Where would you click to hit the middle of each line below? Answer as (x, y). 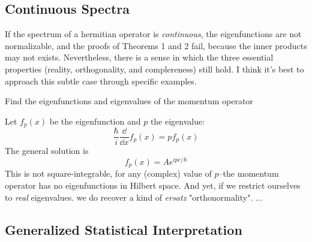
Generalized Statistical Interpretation (124, 229)
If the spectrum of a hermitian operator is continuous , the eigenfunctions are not (153, 34)
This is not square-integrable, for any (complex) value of (108, 173)
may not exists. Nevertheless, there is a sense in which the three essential (139, 57)
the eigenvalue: (178, 121)
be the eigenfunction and (95, 121)
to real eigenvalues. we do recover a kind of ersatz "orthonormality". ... (134, 197)
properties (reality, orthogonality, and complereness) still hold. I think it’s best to (154, 69)
